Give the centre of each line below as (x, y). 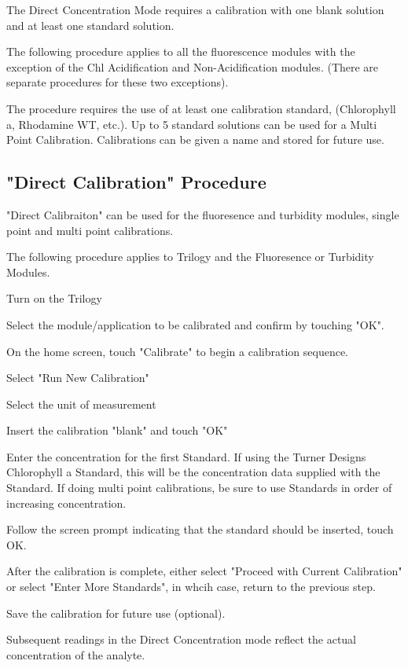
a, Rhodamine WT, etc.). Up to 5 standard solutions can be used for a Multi (192, 124)
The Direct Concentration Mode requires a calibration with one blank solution (195, 9)
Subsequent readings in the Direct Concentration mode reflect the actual (182, 639)
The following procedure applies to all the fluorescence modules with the (181, 51)
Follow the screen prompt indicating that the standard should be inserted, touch (200, 529)
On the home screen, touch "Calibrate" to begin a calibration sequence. (178, 351)
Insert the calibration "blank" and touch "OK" (117, 430)
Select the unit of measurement (81, 404)
